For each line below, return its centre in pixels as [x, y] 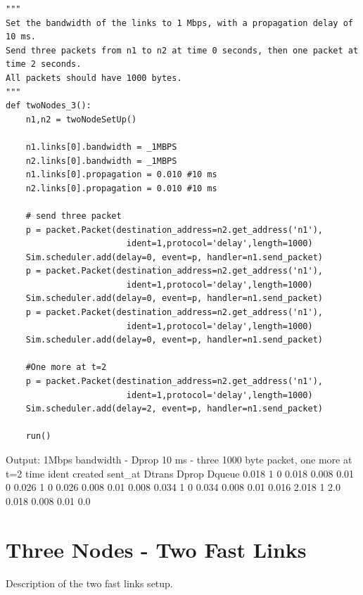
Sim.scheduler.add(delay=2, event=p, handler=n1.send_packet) [174, 409]
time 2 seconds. [44, 64]
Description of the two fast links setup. [89, 583]
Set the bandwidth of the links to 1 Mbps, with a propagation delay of [179, 23]
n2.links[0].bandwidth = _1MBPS [101, 161]
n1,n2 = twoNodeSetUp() [81, 119]
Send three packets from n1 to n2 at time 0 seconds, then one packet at [182, 50]
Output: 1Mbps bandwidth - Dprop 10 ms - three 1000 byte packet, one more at [179, 459]
